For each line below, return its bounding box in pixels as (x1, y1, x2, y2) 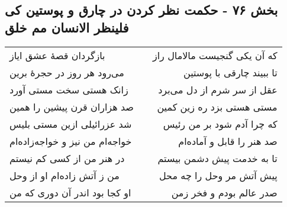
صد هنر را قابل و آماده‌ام (178, 134, 278, 148)
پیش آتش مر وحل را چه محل (159, 168, 278, 182)
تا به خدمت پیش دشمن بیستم (157, 151, 278, 165)
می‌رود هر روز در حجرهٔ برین (9, 65, 124, 79)
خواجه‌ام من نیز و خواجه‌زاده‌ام (9, 134, 132, 148)
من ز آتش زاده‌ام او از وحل (9, 168, 120, 182)
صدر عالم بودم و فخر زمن (171, 185, 278, 199)
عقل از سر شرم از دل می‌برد (158, 82, 278, 96)
